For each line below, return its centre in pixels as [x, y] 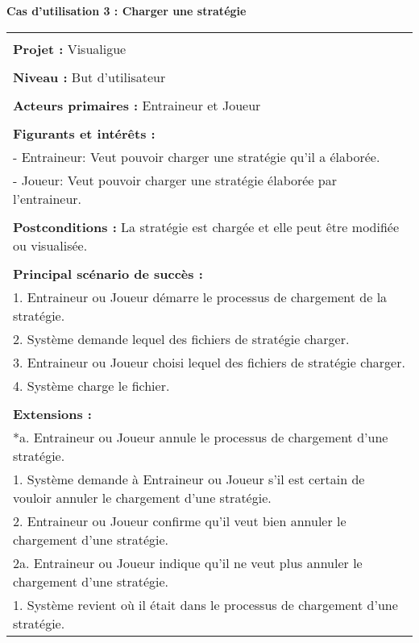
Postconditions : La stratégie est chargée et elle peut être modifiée [206, 226]
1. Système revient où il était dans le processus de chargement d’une [205, 604]
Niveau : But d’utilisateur [89, 77]
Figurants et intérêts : [84, 133]
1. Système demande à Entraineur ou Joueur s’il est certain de [189, 479]
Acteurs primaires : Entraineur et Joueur [137, 105]
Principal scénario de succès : [108, 273]
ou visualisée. [50, 245]
